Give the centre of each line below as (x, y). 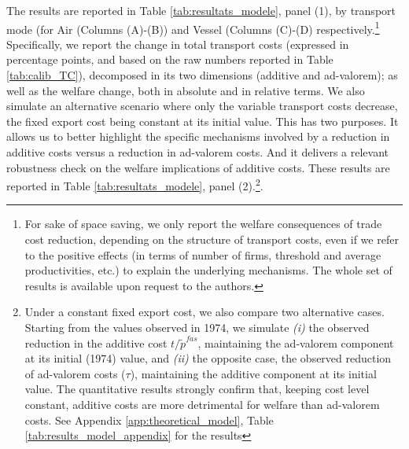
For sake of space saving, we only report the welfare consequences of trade (203, 224)
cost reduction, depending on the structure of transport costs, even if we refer (212, 239)
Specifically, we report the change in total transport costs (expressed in (178, 44)
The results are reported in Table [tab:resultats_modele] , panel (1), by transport (201, 10)
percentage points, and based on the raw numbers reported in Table (170, 59)
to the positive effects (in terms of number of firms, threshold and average (203, 254)
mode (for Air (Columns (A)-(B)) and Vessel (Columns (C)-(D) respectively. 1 (193, 28)
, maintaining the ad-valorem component (296, 342)
